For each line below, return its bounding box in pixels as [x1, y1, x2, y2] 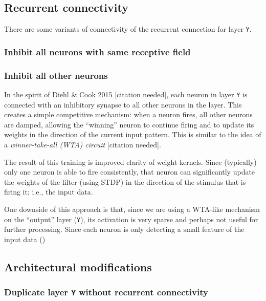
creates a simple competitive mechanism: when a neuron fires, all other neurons [4, 109, 253, 120]
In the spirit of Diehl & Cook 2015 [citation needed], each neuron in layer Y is [4, 89, 248, 99]
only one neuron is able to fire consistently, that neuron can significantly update [4, 166, 255, 177]
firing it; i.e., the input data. [4, 186, 93, 197]
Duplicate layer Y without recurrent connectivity [4, 286, 208, 298]
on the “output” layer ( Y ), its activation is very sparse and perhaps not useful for [4, 213, 258, 224]
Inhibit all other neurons [4, 69, 108, 81]
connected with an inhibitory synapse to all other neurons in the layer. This [4, 99, 242, 110]
